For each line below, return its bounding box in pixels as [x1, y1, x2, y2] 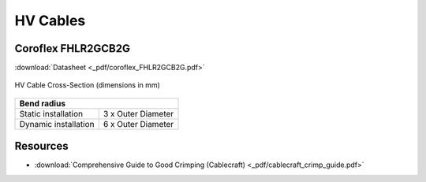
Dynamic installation [19, 118, 95, 129]
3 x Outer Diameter [103, 108, 174, 119]
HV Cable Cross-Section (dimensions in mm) [14, 80, 161, 90]
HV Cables [14, 12, 86, 29]
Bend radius [19, 98, 66, 109]
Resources [14, 139, 69, 153]
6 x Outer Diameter [103, 118, 174, 129]
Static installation [19, 108, 84, 119]
